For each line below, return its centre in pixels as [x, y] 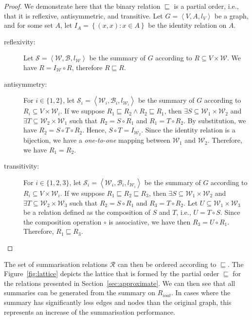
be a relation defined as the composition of [87, 212]
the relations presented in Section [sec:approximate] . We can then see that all [120, 283]
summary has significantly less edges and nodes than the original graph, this [118, 302]
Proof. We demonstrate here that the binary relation [82, 6]
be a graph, [232, 15]
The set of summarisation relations [56, 264]
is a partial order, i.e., [206, 6]
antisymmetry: [26, 84]
